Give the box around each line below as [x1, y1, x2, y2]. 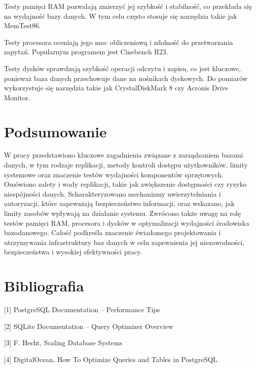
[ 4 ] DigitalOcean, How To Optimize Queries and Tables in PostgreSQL [4, 354, 218, 364]
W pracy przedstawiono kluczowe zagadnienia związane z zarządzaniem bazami [4, 150, 243, 160]
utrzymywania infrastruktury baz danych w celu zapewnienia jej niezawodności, [4, 237, 245, 247]
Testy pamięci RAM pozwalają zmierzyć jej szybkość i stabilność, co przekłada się [4, 1, 252, 11]
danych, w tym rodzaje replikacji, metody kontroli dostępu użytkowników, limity [4, 160, 248, 170]
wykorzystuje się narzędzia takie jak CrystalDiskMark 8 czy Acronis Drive [4, 82, 228, 93]
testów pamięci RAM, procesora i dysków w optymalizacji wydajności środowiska [4, 217, 250, 228]
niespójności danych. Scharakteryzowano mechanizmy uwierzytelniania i [4, 188, 221, 199]
